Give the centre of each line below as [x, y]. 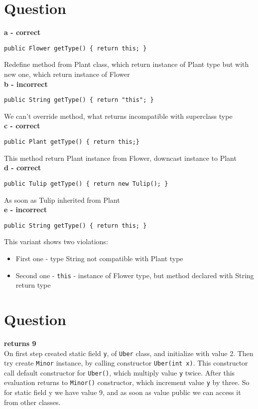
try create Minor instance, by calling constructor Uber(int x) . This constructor [126, 363]
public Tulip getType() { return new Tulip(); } [86, 184]
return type [33, 285]
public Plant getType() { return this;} [72, 142]
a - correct [22, 32]
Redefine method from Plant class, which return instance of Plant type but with [127, 64]
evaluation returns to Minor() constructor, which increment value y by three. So [127, 382]
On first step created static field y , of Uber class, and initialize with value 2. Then [129, 353]
